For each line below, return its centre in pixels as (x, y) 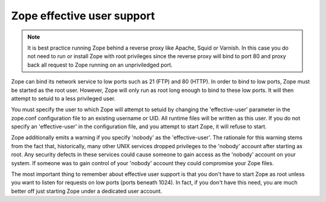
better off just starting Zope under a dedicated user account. (87, 191)
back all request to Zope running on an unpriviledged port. (100, 65)
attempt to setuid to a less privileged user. (63, 98)
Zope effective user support (83, 16)
